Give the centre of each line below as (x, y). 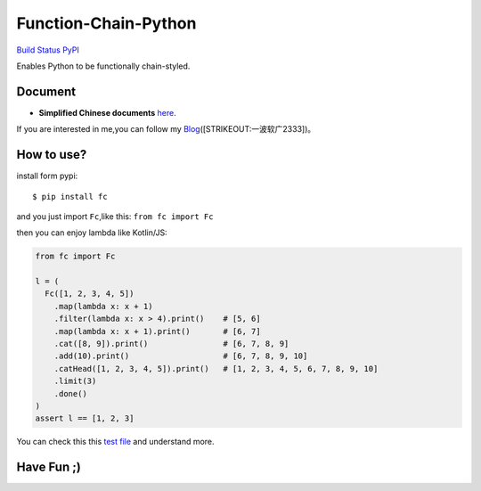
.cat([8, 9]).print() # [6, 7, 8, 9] (171, 344)
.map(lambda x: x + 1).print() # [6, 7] (158, 331)
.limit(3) (75, 381)
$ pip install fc (70, 196)
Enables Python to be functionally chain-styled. (103, 66)
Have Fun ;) (49, 467)
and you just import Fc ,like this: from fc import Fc (115, 216)
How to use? (52, 155)
